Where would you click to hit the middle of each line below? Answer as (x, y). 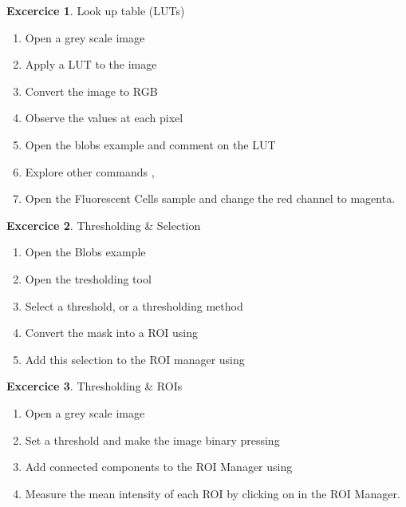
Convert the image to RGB (91, 91)
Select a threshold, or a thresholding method (134, 305)
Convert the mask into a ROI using (111, 333)
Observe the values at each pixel (104, 118)
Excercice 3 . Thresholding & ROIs (95, 386)
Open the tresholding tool (88, 278)
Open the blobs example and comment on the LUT (150, 144)
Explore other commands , (90, 171)
